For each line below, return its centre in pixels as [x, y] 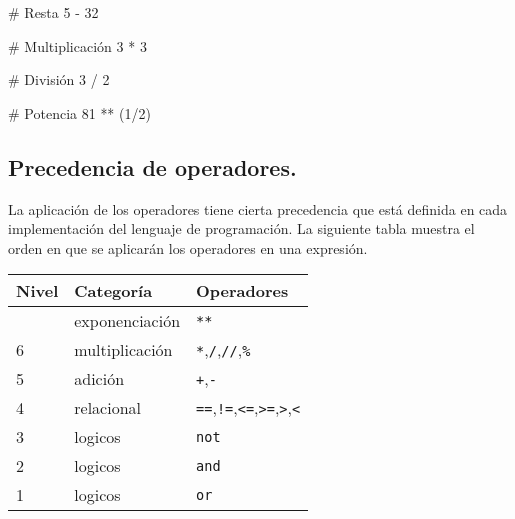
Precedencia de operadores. [152, 166]
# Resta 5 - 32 [53, 12]
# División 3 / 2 [59, 79]
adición [99, 379]
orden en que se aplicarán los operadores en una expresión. [188, 247]
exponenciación [127, 321]
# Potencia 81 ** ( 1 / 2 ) [79, 112]
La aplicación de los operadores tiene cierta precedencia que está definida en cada [258, 208]
